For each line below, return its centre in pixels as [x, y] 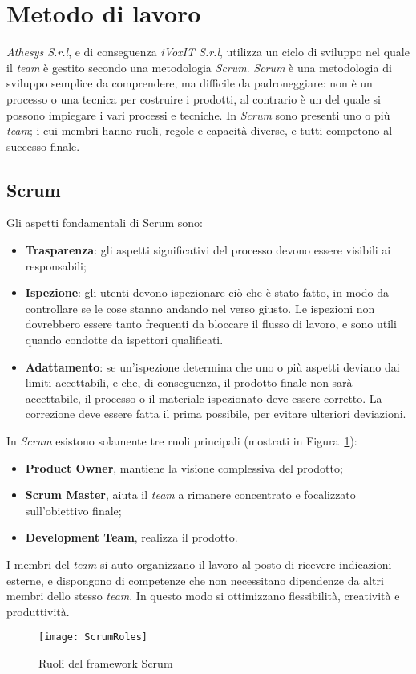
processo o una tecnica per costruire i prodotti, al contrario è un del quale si [194, 98]
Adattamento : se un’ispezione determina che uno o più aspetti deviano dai [212, 366]
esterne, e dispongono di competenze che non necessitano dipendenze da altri [195, 580]
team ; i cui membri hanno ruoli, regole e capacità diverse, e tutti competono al [200, 130]
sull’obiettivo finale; [73, 510]
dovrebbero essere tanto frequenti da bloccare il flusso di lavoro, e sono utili [211, 324]
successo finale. [43, 146]
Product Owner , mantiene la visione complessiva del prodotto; [184, 467]
